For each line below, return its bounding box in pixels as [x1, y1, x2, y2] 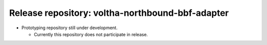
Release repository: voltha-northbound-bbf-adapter [9, 7, 229, 18]
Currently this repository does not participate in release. [34, 31, 148, 37]
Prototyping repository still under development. [21, 25, 118, 31]
